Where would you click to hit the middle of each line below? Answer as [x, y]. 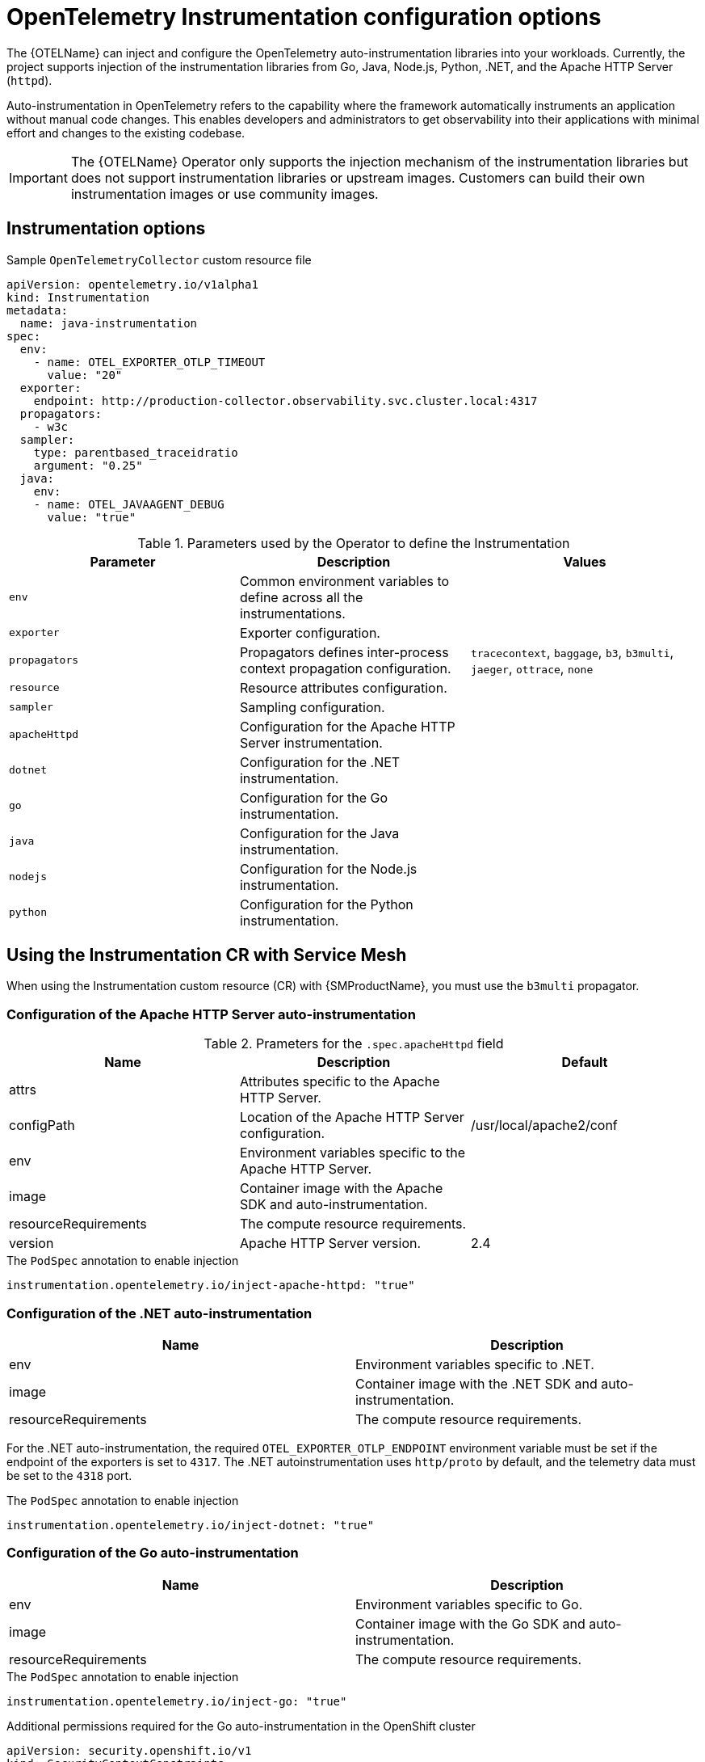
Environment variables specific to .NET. [475, 1364]
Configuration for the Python [326, 904]
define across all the [301, 597]
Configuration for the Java [319, 833]
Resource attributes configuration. [343, 687]
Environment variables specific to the [352, 1153]
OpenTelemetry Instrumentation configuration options [304, 17]
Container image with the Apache [341, 1189]
